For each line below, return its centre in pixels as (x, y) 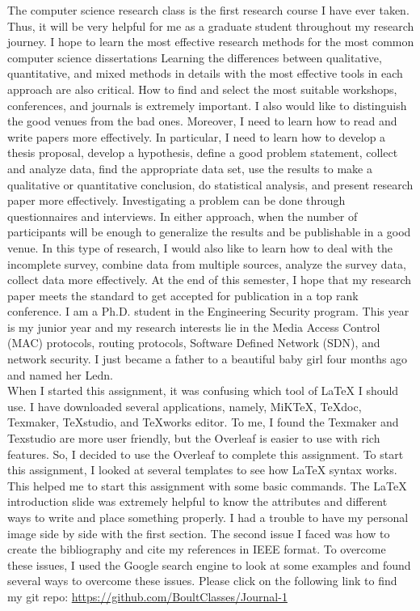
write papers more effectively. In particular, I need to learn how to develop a (197, 136)
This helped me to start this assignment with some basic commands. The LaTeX (207, 485)
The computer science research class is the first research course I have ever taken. (208, 10)
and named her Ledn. (60, 374)
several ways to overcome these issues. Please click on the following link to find (202, 581)
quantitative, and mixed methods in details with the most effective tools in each (205, 73)
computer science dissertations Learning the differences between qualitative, (195, 57)
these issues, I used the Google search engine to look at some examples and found (209, 564)
